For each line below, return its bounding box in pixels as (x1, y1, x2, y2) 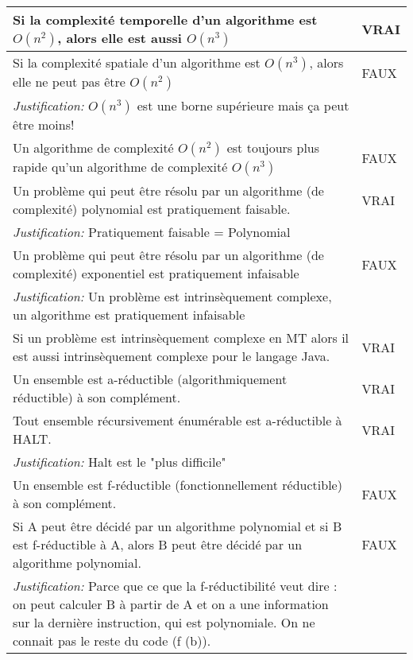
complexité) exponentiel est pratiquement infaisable (13, 264, 299, 282)
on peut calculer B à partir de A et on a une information (13, 595, 329, 613)
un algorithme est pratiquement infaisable (13, 305, 245, 324)
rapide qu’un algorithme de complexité (13, 157, 228, 176)
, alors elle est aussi (57, 29, 182, 47)
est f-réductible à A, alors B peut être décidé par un (13, 535, 303, 553)
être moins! (13, 115, 75, 134)
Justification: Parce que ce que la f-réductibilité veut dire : (13, 577, 338, 595)
